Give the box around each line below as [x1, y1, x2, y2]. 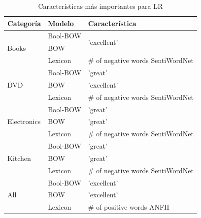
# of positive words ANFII [88, 202, 169, 212]
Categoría [7, 18, 41, 28]
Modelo [48, 18, 74, 28]
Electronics [7, 116, 41, 126]
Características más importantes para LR [38, 1, 163, 11]
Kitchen [7, 153, 31, 163]
